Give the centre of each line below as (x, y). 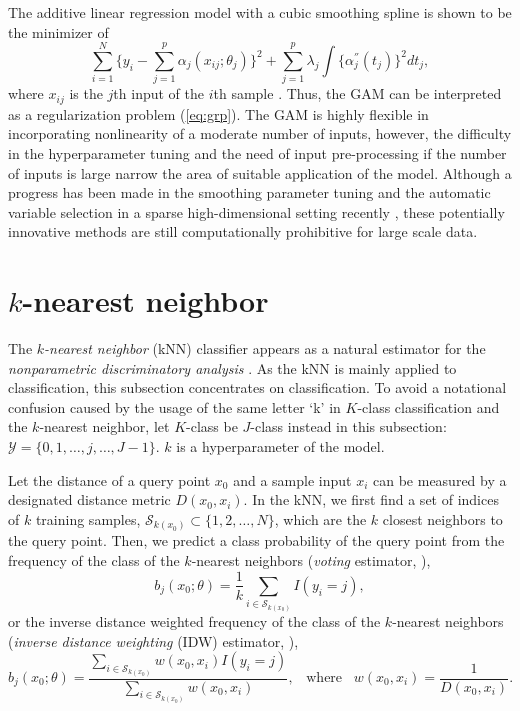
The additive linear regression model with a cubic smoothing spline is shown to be (260, 12)
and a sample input (292, 479)
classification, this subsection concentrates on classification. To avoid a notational (257, 387)
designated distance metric (89, 499)
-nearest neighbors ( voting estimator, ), (311, 559)
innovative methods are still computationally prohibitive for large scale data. (243, 231)
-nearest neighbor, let (104, 426)
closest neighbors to (442, 518)
